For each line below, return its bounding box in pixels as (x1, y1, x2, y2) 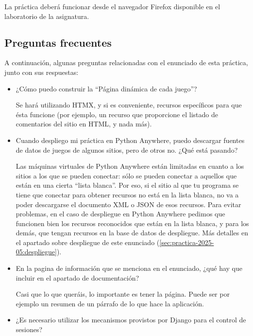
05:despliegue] (16, 247, 57, 257)
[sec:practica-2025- (159, 237, 214, 247)
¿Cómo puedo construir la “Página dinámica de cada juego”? (16, 83, 197, 93)
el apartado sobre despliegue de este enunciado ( (16, 237, 160, 247)
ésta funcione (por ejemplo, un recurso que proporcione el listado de (16, 109, 218, 119)
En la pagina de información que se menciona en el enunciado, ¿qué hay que (16, 263, 242, 273)
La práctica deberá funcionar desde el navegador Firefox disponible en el (4, 1, 220, 11)
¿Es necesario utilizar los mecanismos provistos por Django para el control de (16, 315, 246, 325)
